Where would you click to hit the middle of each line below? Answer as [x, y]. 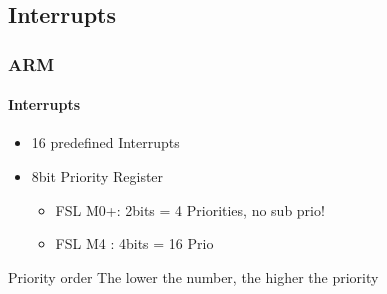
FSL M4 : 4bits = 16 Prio [134, 243]
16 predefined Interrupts [105, 142]
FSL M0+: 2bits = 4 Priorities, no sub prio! [190, 209]
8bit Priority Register [97, 176]
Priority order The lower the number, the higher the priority [193, 276]
